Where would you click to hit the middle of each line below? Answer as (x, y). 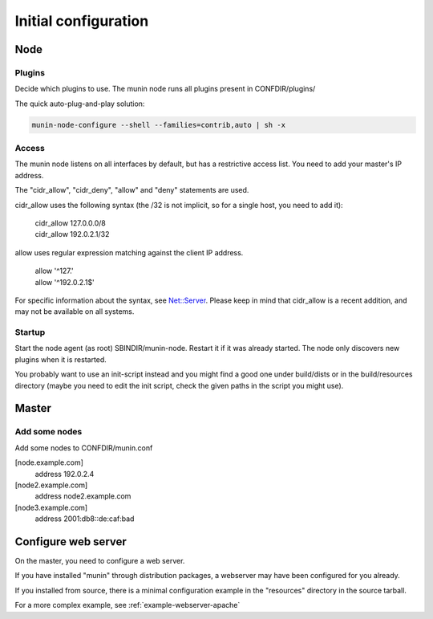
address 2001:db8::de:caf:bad (85, 519)
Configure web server (71, 542)
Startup (30, 332)
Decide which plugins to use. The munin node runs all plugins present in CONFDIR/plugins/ (165, 89)
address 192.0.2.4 (65, 474)
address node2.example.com (83, 496)
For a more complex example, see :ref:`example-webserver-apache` (127, 605)
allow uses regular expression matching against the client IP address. (129, 252)
